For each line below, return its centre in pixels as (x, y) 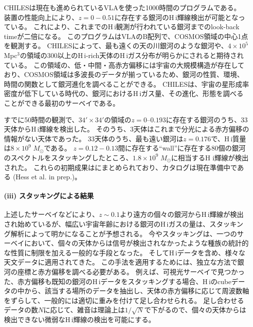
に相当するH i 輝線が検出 (210, 157)
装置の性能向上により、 (41, 17)
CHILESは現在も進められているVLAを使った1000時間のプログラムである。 (122, 7)
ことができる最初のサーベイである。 (62, 103)
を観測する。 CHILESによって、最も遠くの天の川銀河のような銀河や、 (116, 46)
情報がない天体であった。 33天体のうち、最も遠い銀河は (94, 138)
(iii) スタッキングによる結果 (49, 196)
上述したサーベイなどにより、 (52, 214)
